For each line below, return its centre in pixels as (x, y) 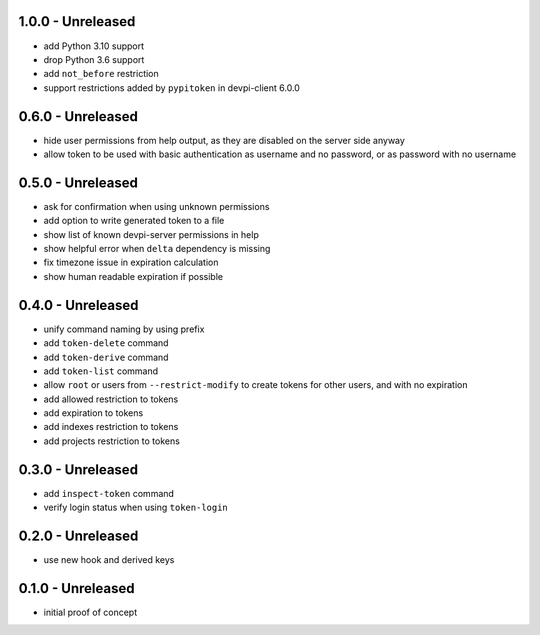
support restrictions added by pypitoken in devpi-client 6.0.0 (171, 87)
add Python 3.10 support (94, 46)
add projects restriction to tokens (111, 441)
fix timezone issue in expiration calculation (131, 262)
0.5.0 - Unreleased (78, 182)
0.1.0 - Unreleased (76, 588)
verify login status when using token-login (136, 507)
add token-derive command (106, 357)
